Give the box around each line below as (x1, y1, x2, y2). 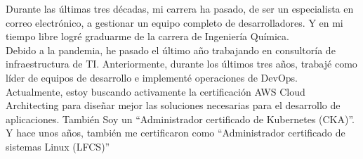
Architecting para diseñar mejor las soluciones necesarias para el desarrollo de (6, 98, 341, 113)
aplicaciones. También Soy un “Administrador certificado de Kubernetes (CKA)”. (6, 111, 355, 126)
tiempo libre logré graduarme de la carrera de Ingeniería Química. (6, 29, 289, 44)
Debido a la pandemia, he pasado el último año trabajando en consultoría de (6, 42, 336, 57)
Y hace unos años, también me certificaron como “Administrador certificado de (6, 125, 345, 140)
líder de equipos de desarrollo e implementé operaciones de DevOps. (6, 70, 298, 84)
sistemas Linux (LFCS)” (6, 139, 110, 153)
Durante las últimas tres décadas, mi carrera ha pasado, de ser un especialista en (6, 1, 354, 15)
